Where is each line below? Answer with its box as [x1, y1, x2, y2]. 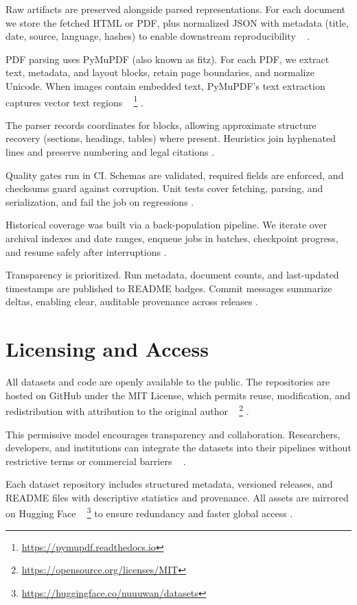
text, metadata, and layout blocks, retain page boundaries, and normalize [5, 65, 314, 80]
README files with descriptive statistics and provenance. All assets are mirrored [5, 490, 349, 504]
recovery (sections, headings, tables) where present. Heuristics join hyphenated [5, 131, 336, 145]
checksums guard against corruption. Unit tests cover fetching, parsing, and [5, 181, 323, 195]
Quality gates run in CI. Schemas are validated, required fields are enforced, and [5, 167, 344, 182]
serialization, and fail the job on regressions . [5, 194, 194, 209]
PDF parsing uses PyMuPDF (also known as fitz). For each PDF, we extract [5, 51, 330, 66]
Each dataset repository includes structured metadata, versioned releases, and [5, 477, 333, 491]
